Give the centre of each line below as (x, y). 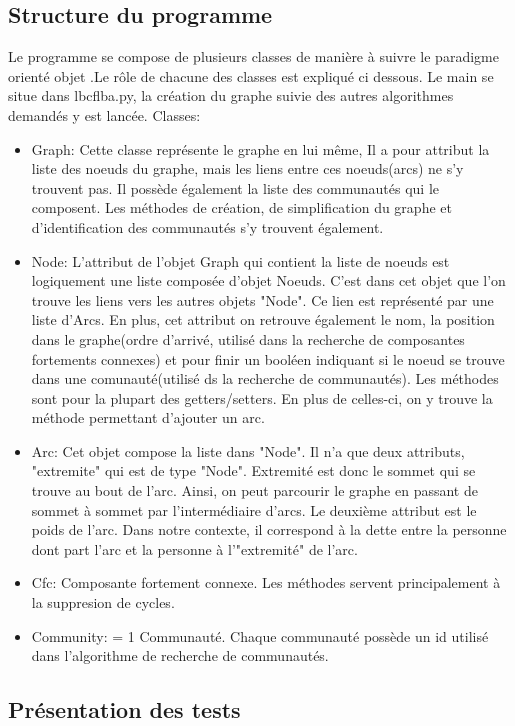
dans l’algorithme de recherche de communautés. (180, 655)
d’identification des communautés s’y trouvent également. (207, 226)
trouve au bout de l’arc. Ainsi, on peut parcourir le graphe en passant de (254, 490)
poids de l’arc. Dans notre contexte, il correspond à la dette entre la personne (269, 529)
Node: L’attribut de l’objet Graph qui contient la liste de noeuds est (240, 260)
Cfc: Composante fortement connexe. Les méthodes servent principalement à (266, 582)
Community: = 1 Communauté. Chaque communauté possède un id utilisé (260, 635)
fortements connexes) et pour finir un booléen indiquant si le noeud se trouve (268, 358)
